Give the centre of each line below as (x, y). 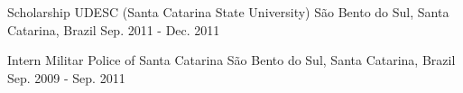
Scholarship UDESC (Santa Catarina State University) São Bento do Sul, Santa (228, 12)
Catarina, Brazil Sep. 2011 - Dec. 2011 (114, 29)
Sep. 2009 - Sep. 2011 (66, 77)
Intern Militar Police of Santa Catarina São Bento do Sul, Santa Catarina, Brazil (231, 60)
